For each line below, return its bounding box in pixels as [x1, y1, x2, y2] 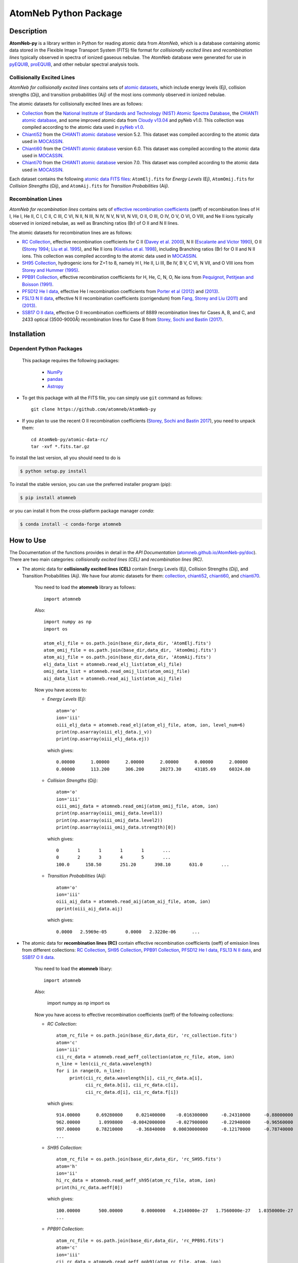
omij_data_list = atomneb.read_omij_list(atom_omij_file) [43, 668, 190, 674]
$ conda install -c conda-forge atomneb [20, 521, 121, 527]
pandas [47, 376, 63, 382]
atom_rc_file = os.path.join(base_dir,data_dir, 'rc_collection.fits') [56, 1033, 237, 1038]
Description [9, 27, 47, 35]
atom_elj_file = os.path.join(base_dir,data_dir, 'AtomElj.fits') [43, 640, 212, 646]
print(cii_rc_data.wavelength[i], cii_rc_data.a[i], [69, 1075, 203, 1081]
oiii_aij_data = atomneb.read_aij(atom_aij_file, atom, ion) [56, 899, 211, 904]
